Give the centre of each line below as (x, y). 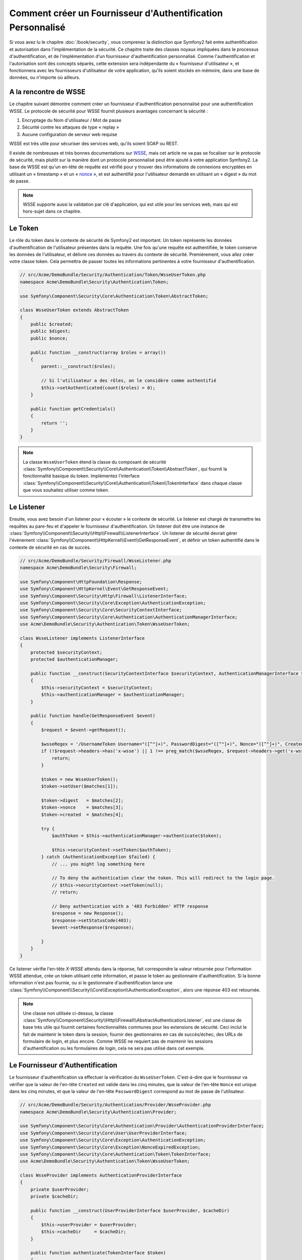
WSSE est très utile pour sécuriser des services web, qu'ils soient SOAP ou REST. (94, 144)
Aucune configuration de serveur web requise (70, 134)
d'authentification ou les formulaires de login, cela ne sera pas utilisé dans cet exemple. (114, 1048)
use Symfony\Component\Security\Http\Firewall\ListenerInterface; (103, 596)
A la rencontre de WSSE (47, 92)
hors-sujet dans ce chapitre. (52, 211)
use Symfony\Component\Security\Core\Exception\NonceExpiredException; (110, 1147)
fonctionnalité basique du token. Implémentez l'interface (81, 476)
